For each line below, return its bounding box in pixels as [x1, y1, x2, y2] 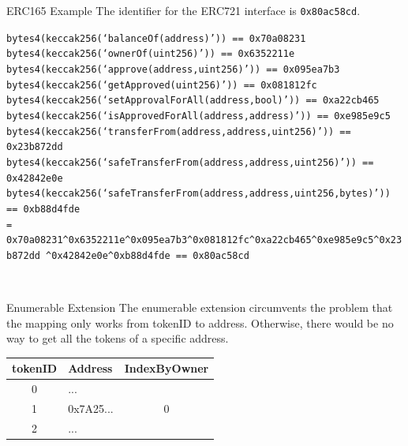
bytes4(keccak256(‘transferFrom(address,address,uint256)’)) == [6, 126, 351, 137]
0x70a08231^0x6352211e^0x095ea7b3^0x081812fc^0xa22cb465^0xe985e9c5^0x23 [6, 234, 402, 246]
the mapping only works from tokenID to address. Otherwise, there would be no [6, 314, 394, 331]
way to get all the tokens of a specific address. [6, 330, 229, 347]
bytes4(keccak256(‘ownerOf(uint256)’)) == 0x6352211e [6, 48, 295, 60]
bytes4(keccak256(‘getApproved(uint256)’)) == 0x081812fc [6, 79, 317, 91]
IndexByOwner [124, 360, 209, 377]
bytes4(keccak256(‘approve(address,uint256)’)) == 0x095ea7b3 [6, 63, 340, 75]
